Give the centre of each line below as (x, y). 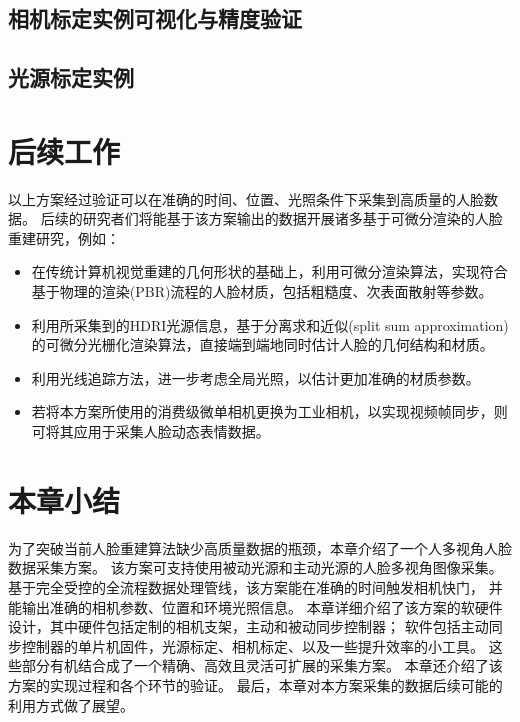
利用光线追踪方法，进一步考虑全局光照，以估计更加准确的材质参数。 (255, 377)
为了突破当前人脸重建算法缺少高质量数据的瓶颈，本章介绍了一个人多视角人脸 (260, 547)
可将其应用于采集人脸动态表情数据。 (150, 431)
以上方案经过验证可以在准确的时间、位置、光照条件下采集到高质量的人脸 (246, 198)
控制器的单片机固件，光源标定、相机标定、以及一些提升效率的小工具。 (252, 645)
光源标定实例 (71, 77)
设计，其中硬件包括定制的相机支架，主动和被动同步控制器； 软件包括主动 (248, 626)
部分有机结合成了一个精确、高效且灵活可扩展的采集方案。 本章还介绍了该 (262, 665)
